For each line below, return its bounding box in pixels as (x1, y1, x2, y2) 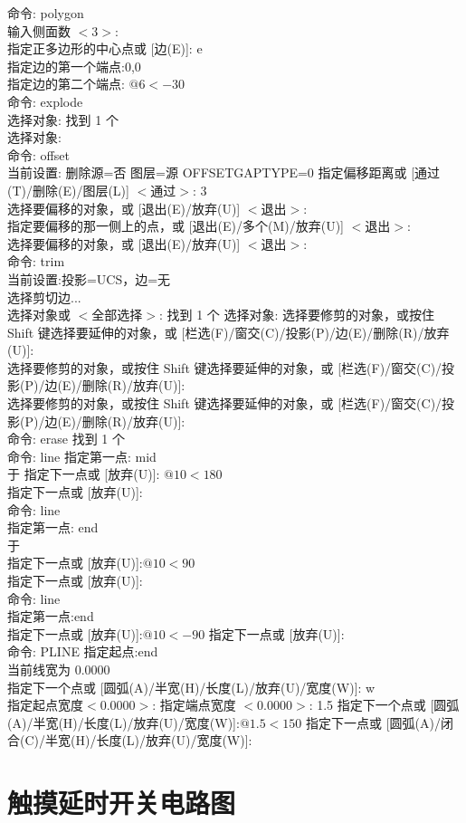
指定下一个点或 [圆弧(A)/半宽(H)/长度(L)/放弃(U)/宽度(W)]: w (7, 677, 376, 696)
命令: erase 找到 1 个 (7, 429, 125, 448)
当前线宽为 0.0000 (7, 659, 110, 678)
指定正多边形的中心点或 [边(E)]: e (7, 39, 203, 58)
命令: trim (7, 252, 65, 271)
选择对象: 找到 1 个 (7, 110, 119, 129)
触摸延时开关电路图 (7, 784, 236, 821)
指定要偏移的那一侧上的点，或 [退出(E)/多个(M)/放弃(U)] (7, 216, 344, 235)
